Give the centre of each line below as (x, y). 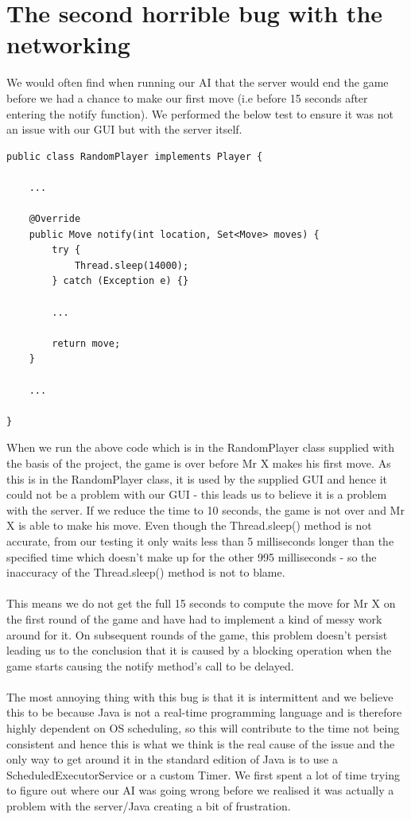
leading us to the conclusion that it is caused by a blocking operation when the (199, 650)
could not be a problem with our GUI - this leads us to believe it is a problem (197, 494)
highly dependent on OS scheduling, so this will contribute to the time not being (203, 728)
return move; (86, 343)
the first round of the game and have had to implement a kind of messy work (194, 618)
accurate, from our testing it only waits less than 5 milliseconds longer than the (200, 540)
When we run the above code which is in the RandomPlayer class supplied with (201, 447)
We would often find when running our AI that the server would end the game (198, 82)
